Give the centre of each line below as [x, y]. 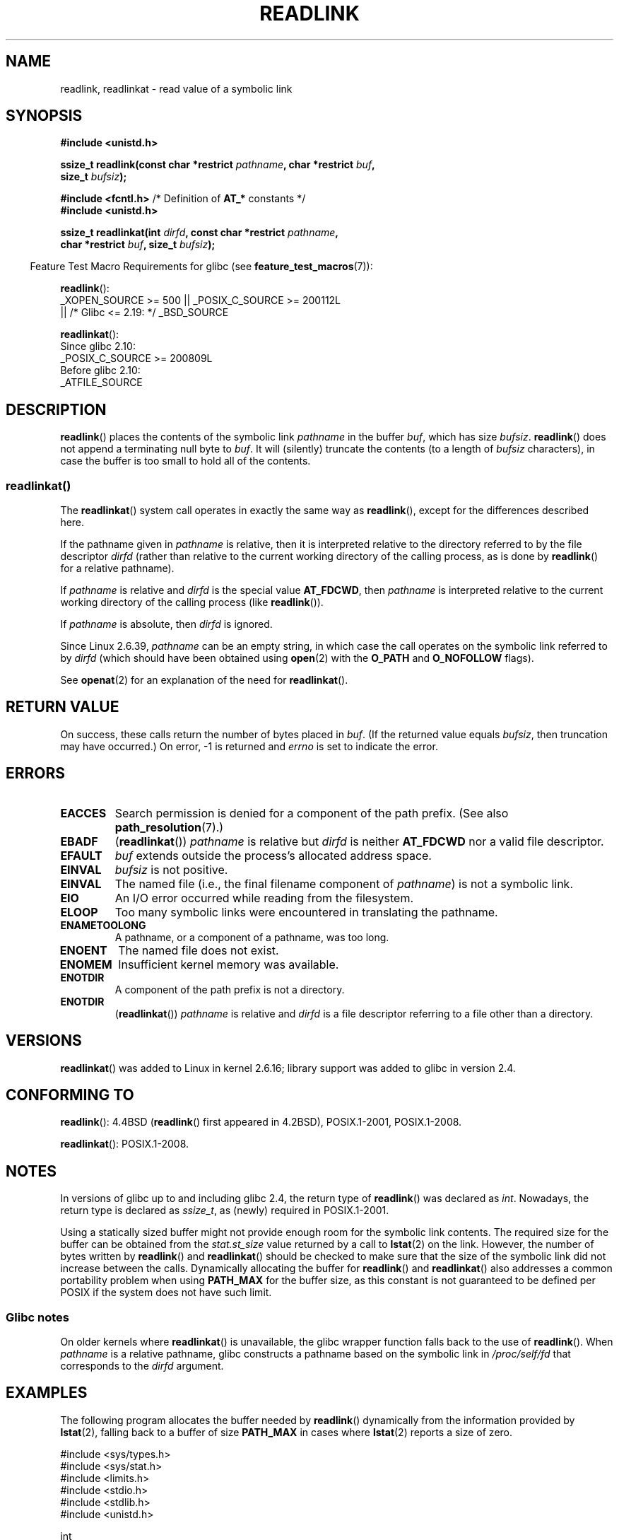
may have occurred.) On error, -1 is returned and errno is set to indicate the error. [249, 746]
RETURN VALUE [63, 707]
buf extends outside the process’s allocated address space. [273, 855]
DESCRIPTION [56, 409]
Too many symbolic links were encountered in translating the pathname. [306, 912]
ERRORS [36, 774]
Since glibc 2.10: [98, 346]
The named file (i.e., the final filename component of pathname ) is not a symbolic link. [344, 883]
